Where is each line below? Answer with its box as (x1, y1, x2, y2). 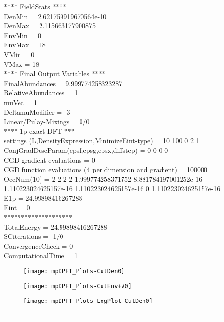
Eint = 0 (4, 202, 30, 213)
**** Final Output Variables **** (4, 68, 105, 79)
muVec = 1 (4, 97, 38, 107)
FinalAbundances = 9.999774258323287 (4, 78, 122, 88)
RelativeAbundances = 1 (4, 87, 78, 98)
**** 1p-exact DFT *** (4, 126, 75, 136)
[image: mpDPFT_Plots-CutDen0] (23, 268, 125, 275)
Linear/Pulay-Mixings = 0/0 (4, 116, 90, 127)
